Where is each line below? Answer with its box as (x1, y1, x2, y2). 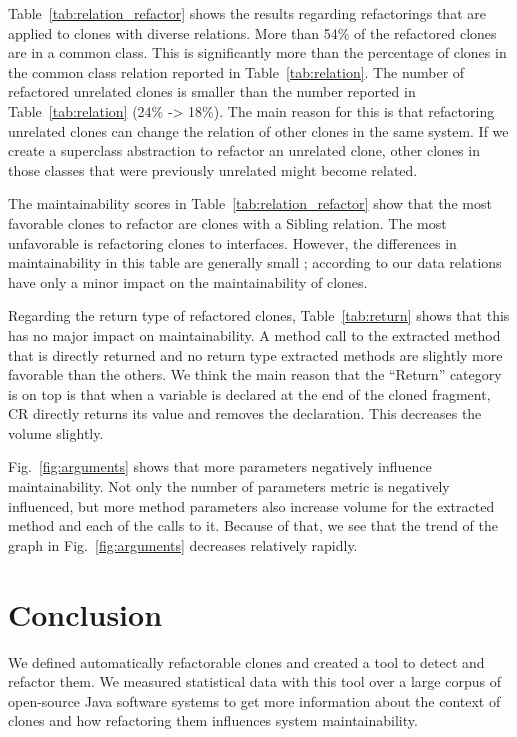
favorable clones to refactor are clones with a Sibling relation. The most (8, 212, 447, 233)
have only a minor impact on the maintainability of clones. (8, 271, 368, 292)
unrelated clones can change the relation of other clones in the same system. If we (8, 120, 509, 141)
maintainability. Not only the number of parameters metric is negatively (8, 476, 450, 497)
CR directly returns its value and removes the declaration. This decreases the (8, 403, 482, 424)
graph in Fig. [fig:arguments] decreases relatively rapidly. (8, 534, 358, 555)
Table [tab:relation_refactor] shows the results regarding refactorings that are (8, 3, 486, 23)
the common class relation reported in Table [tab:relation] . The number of (8, 61, 465, 82)
